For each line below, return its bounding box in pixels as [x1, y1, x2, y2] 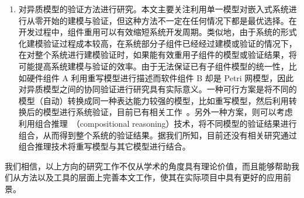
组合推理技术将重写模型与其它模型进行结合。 [18, 140, 191, 152]
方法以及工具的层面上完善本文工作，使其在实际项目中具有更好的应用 [20, 171, 283, 183]
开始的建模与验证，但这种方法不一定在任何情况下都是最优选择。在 [43, 14, 297, 26]
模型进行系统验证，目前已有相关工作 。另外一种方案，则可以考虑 [43, 106, 293, 118]
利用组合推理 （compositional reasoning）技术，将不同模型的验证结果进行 [18, 117, 297, 129]
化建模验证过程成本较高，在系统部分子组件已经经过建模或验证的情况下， [18, 37, 297, 49]
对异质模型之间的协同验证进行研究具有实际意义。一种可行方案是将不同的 [18, 83, 297, 95]
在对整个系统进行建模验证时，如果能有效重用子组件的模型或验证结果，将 [18, 48, 297, 61]
